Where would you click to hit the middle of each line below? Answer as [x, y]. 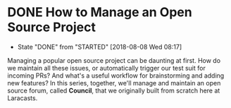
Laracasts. [23, 98]
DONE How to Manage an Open [100, 12]
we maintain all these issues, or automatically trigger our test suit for [106, 68]
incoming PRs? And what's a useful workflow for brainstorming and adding [116, 76]
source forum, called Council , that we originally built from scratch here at [114, 90]
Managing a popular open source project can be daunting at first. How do [114, 60]
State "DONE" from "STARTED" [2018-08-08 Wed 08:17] [100, 47]
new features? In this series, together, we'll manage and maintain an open [114, 83]
